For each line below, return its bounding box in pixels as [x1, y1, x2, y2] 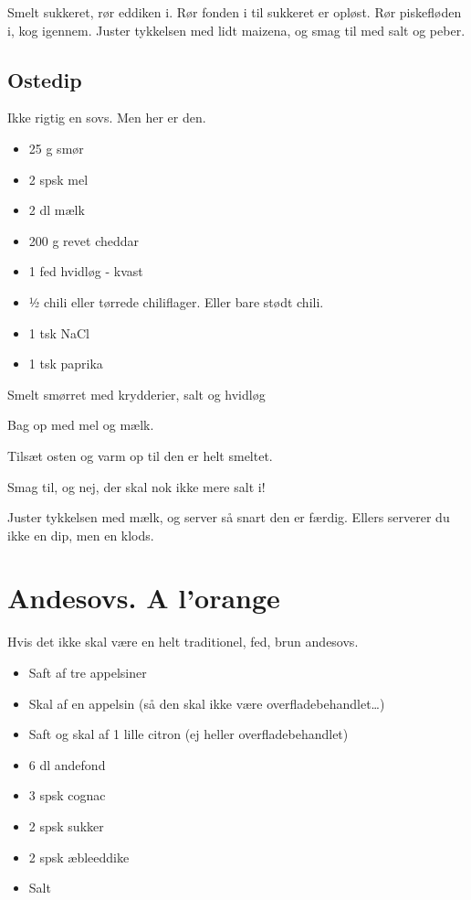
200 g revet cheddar [28, 230, 140, 250]
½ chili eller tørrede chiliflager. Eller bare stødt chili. [28, 292, 324, 311]
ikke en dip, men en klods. [7, 525, 154, 544]
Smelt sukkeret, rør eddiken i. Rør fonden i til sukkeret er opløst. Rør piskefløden [7, 3, 462, 21]
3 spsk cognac [28, 786, 106, 805]
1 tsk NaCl [28, 323, 89, 342]
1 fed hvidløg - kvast [28, 262, 143, 281]
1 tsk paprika [28, 354, 103, 373]
